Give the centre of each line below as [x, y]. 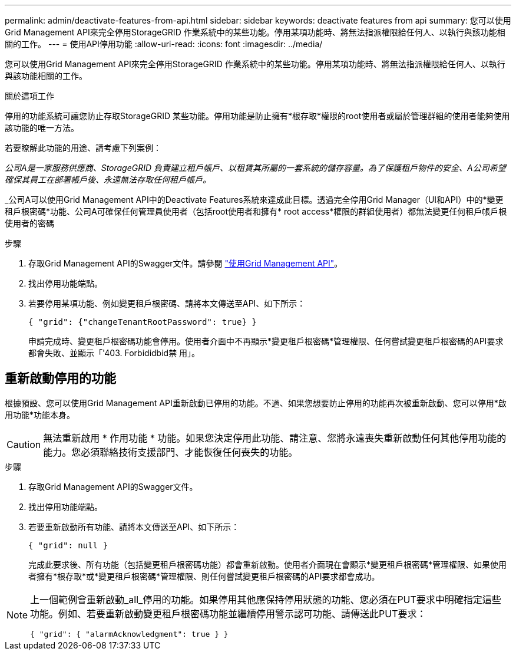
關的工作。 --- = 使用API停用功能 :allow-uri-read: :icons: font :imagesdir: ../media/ [164, 44]
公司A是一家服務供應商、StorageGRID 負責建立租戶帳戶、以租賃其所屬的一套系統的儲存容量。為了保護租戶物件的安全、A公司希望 [255, 168]
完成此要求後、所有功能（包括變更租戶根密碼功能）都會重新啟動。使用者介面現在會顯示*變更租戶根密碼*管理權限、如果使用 [268, 564]
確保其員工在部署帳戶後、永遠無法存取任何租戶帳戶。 [108, 180]
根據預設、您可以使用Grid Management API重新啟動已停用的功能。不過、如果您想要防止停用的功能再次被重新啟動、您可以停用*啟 [256, 403]
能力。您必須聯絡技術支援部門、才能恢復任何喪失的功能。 [171, 452]
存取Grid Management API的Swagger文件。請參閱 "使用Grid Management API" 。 [186, 263]
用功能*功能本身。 [40, 414]
